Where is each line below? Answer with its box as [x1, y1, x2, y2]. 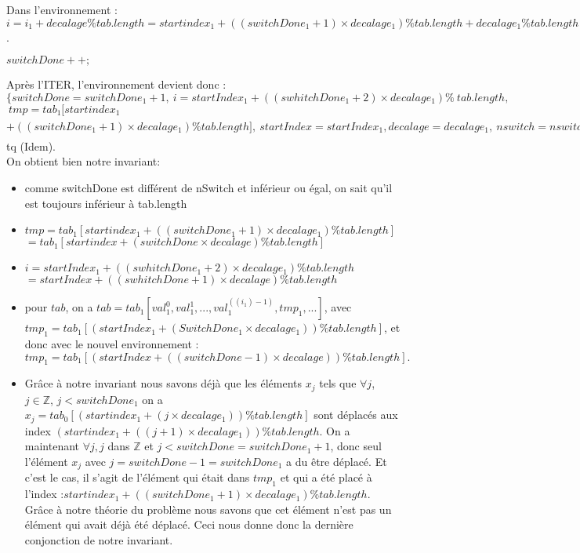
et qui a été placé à [280, 469, 372, 486]
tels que [319, 375, 357, 391]
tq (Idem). [6, 137, 56, 154]
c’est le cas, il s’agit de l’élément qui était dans [24, 469, 250, 486]
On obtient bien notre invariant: [6, 153, 161, 169]
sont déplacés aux [314, 406, 398, 423]
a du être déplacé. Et [286, 453, 387, 470]
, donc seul [330, 438, 382, 454]
